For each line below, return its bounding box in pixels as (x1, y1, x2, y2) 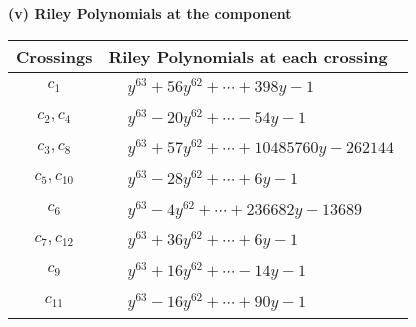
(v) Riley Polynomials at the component (8, 3, 292, 23)
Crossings (16, 44, 93, 68)
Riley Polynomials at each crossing (108, 44, 388, 68)
